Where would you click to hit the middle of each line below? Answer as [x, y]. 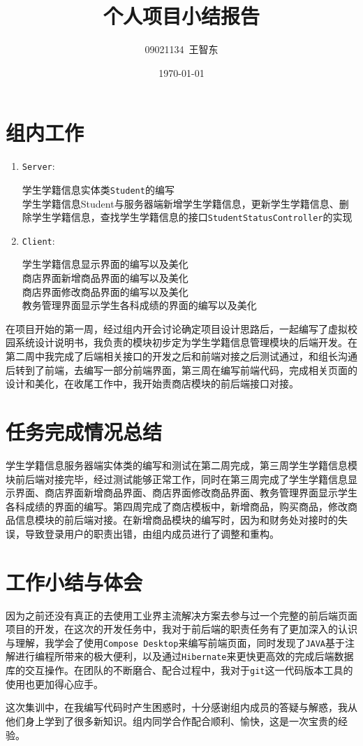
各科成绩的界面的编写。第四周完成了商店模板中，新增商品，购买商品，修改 [177, 506]
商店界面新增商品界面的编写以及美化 [105, 278]
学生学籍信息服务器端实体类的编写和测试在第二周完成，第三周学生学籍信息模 [181, 465]
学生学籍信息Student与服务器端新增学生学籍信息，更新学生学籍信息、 [180, 203]
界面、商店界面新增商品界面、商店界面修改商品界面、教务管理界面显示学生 [186, 493]
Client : [38, 240]
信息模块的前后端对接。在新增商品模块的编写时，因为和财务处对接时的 [176, 520]
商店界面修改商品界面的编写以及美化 [105, 291]
